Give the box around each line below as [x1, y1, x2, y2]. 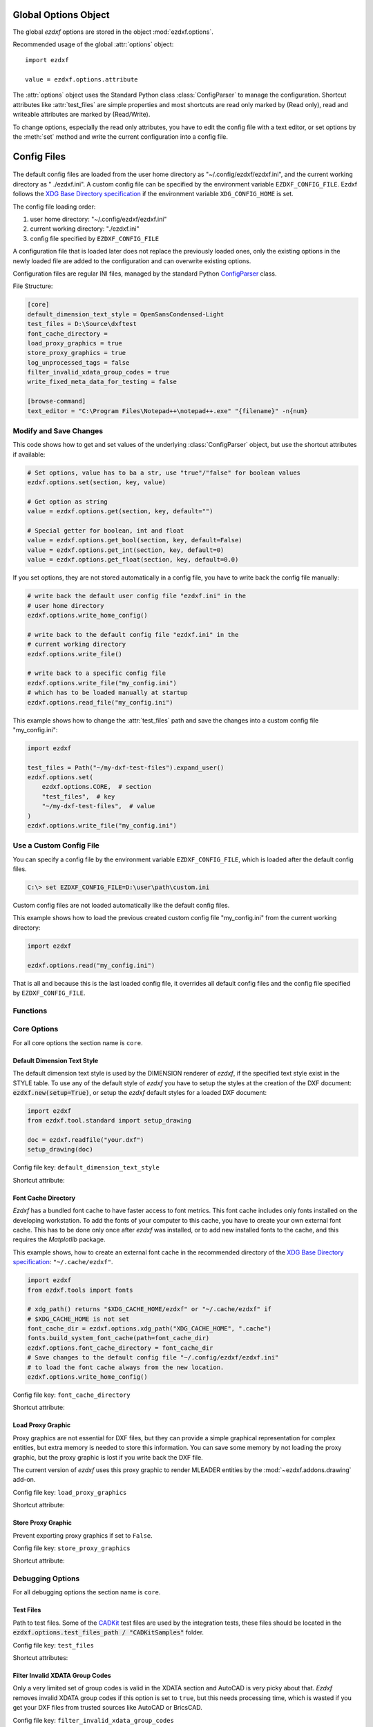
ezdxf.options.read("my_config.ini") [27, 961, 155, 969]
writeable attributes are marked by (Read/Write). [12, 111, 151, 119]
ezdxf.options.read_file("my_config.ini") [27, 698, 173, 706]
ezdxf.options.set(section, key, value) [27, 479, 166, 486]
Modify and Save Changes [12, 426, 104, 435]
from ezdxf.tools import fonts [27, 1286, 134, 1294]
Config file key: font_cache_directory [12, 1391, 131, 1399]
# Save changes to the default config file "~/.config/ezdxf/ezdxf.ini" [27, 1354, 279, 1362]
